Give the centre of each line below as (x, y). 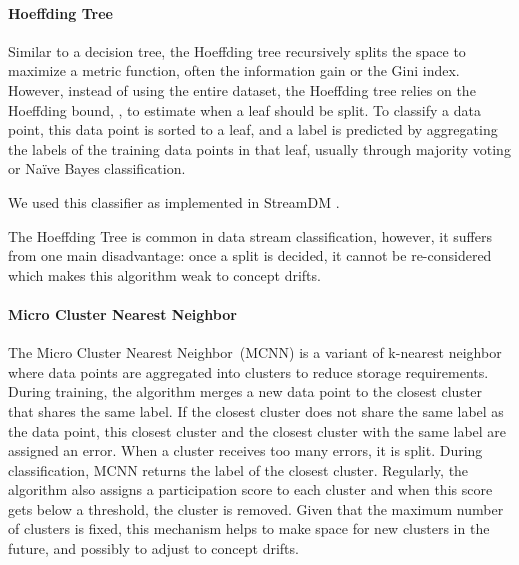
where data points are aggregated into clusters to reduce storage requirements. (248, 371)
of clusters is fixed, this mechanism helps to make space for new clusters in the (249, 528)
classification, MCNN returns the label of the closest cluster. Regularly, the (238, 469)
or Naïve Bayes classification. (97, 168)
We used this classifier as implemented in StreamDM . (174, 201)
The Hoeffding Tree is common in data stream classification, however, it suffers (250, 235)
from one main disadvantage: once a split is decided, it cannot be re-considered (250, 255)
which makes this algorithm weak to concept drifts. (164, 274)
